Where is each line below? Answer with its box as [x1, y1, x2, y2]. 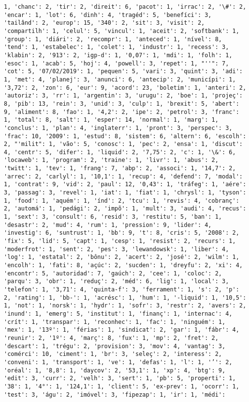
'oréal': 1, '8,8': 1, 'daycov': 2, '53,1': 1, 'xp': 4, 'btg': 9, [4, 367, 226, 374]
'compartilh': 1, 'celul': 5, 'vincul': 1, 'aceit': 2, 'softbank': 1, [4, 27, 239, 34]
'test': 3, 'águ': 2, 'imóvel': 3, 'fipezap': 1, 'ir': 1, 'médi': [4, 391, 226, 398]
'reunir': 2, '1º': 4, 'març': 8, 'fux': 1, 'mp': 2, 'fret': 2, [4, 334, 219, 341]
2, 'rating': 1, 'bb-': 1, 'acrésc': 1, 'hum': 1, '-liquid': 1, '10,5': [4, 294, 247, 301]
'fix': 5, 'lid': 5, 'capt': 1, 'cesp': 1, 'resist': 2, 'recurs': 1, [4, 238, 236, 245]
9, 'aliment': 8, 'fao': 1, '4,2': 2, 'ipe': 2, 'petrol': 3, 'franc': [4, 108, 239, 115]
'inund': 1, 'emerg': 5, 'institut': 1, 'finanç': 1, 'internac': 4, [4, 310, 233, 317]
